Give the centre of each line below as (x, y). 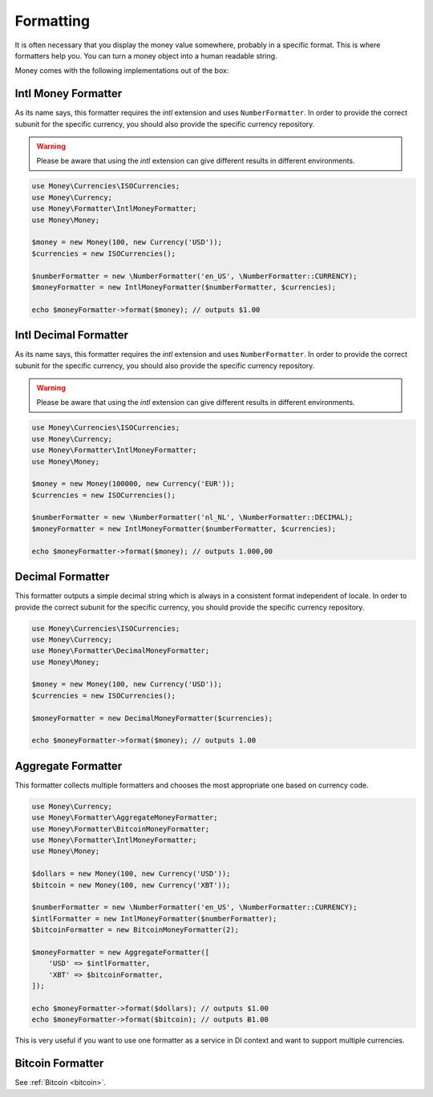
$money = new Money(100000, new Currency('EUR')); (134, 484)
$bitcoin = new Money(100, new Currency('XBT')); (131, 885)
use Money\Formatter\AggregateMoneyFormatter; (125, 818)
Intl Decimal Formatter (71, 336)
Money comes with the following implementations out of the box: (122, 71)
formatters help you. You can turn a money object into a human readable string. (146, 55)
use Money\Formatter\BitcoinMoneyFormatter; (121, 829)
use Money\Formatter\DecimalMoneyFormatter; (121, 651)
